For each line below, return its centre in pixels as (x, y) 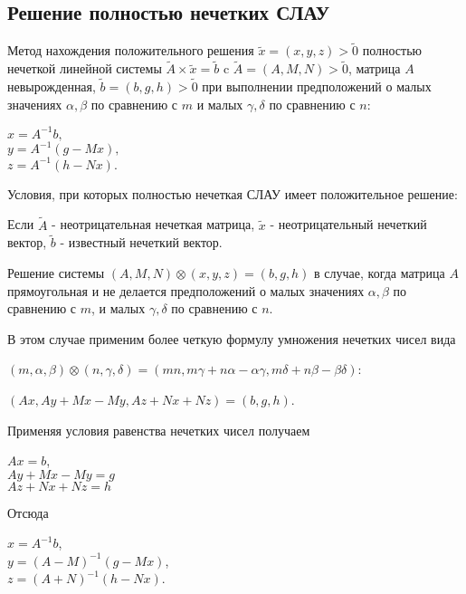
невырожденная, (52, 86)
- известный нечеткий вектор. (141, 242)
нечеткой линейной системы (85, 68)
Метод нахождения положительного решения (131, 50)
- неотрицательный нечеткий (348, 224)
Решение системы (56, 272)
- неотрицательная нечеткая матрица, (153, 224)
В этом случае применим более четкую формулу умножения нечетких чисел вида (232, 338)
